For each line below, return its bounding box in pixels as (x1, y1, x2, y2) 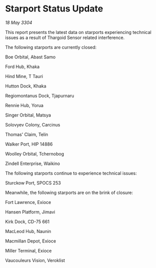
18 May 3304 (5, 19, 32, 25)
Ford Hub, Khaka (5, 63, 40, 69)
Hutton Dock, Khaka (5, 83, 46, 89)
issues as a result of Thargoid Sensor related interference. (5, 34, 125, 40)
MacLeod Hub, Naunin (5, 228, 51, 234)
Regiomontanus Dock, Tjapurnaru (5, 92, 75, 98)
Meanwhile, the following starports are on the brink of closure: (5, 189, 134, 195)
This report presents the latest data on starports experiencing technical (5, 29, 152, 35)
